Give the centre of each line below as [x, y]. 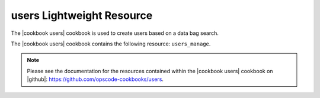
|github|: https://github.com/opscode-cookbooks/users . [95, 79]
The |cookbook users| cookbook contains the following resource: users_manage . [111, 44]
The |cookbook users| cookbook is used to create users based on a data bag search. [115, 33]
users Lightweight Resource [82, 15]
